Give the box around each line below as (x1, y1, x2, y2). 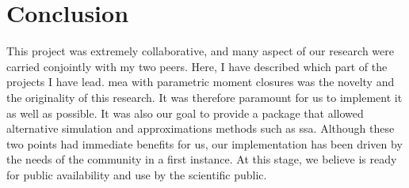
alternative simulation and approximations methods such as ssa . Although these (6, 120, 395, 137)
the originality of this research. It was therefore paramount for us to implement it (6, 88, 403, 105)
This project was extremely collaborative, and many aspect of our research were (6, 43, 394, 59)
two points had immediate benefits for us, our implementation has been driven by (6, 135, 403, 152)
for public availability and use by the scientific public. (6, 166, 267, 182)
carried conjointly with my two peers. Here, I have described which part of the (6, 58, 388, 74)
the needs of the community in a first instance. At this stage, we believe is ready (6, 151, 397, 167)
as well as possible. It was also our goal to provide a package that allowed (6, 104, 364, 121)
